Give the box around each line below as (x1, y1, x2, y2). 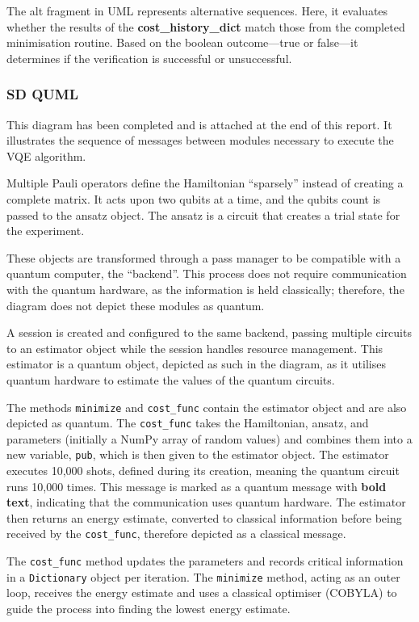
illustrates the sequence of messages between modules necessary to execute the (6, 132, 394, 149)
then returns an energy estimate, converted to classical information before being (6, 509, 402, 526)
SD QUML (6, 84, 78, 104)
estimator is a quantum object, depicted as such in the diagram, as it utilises (6, 355, 386, 372)
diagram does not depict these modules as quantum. (6, 296, 265, 313)
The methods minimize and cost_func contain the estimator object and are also (6, 398, 407, 415)
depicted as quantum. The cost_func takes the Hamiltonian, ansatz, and (6, 414, 369, 431)
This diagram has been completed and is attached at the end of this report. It (6, 116, 392, 132)
